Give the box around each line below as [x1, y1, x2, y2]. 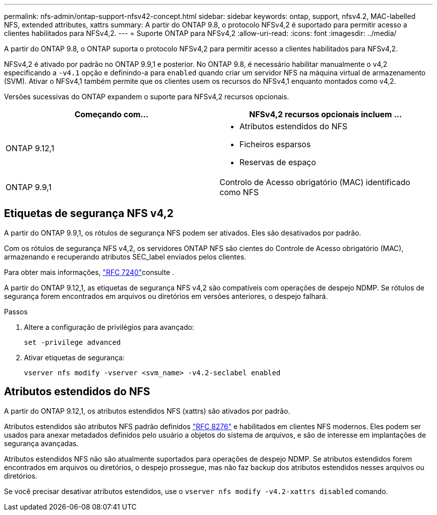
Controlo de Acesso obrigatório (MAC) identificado [219, 177, 411, 187]
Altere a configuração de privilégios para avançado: [24, 322, 195, 331]
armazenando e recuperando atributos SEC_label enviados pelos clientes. [4, 252, 246, 261]
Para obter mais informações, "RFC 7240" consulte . [4, 267, 174, 276]
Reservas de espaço [239, 157, 316, 167]
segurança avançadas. [4, 439, 79, 448]
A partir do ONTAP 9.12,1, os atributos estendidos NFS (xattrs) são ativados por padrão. [4, 406, 290, 415]
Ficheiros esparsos [239, 139, 311, 149]
